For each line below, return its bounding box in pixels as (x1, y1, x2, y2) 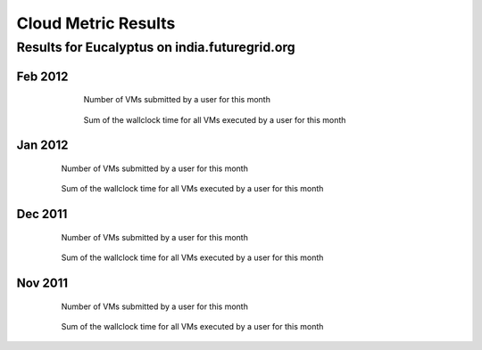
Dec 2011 (16, 207, 68, 222)
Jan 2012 (16, 138, 69, 153)
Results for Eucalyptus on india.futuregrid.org (16, 39, 295, 55)
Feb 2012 (16, 69, 69, 84)
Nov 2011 (16, 276, 69, 291)
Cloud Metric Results (16, 13, 176, 33)
